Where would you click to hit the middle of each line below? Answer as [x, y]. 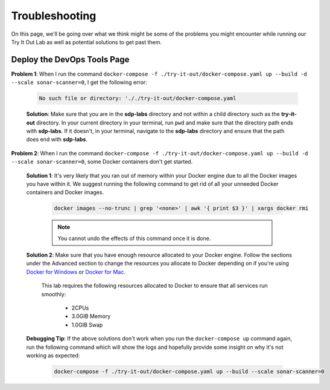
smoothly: [54, 294]
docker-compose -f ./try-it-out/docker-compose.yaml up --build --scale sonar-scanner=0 [189, 371]
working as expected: [53, 355]
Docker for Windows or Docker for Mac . [76, 271]
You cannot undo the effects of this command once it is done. [134, 238]
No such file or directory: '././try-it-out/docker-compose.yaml [138, 99]
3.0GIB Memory [91, 316]
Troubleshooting [54, 16]
